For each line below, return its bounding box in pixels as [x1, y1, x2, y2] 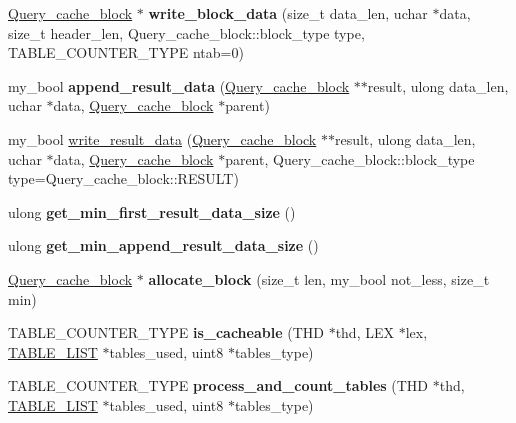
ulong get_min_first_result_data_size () [8, 201, 296, 222]
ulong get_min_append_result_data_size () [8, 235, 319, 256]
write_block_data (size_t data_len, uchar [148, 3, 428, 23]
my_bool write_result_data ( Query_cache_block [8, 128, 317, 149]
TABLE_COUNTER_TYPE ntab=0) [8, 42, 244, 63]
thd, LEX [335, 322, 394, 343]
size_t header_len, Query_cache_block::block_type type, [8, 22, 365, 43]
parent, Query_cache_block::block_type [225, 148, 475, 169]
